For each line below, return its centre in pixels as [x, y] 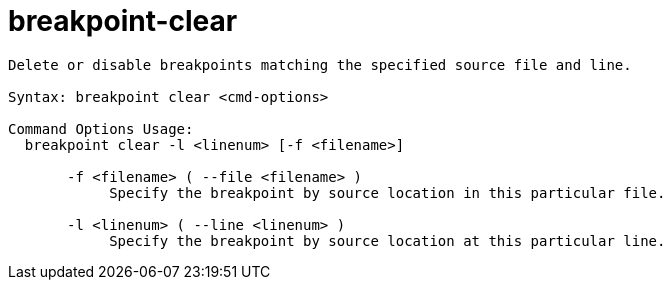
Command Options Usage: [101, 128]
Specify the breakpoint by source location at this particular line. [387, 240]
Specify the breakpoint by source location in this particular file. [387, 192]
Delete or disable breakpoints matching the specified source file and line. [320, 64]
